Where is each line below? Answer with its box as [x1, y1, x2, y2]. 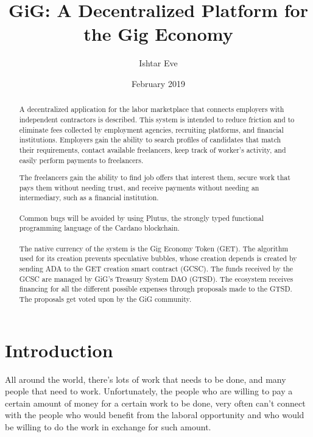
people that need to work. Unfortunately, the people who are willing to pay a [5, 385, 293, 397]
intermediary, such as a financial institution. [19, 192, 159, 203]
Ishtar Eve [139, 57, 178, 69]
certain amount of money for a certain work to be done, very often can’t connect [5, 396, 306, 409]
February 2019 [132, 77, 185, 89]
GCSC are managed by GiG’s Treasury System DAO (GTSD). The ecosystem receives [19, 273, 294, 284]
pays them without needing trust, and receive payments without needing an [19, 182, 259, 192]
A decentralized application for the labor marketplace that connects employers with [19, 104, 284, 114]
